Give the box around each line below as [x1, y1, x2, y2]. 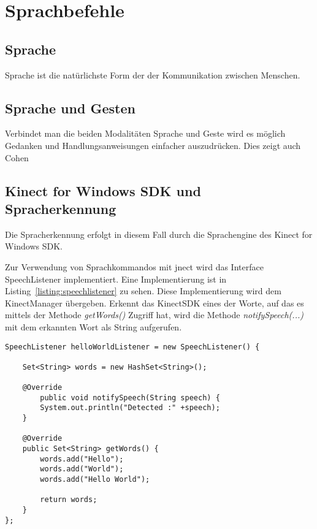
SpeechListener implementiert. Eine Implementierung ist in [5, 272, 227, 285]
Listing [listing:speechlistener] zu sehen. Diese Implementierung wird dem [5, 284, 281, 297]
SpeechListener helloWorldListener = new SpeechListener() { [5, 342, 260, 351]
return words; [40, 495, 97, 504]
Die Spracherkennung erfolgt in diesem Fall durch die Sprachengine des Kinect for [5, 227, 313, 240]
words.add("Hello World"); [40, 475, 150, 484]
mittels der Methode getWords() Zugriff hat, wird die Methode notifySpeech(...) [5, 308, 304, 321]
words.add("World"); [40, 465, 124, 474]
